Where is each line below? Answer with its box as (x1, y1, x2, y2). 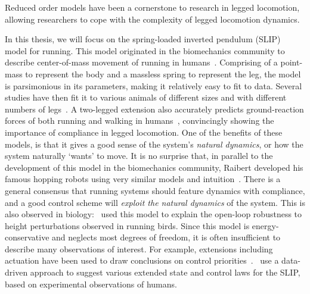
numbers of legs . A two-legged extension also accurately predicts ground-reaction (5, 102, 304, 115)
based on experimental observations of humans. (5, 277, 177, 290)
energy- (252, 219, 279, 232)
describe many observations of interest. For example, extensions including (5, 242, 273, 255)
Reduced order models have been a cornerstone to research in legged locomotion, (5, 1, 300, 13)
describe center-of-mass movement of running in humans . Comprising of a (5, 56, 278, 68)
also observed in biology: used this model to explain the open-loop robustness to (5, 208, 302, 220)
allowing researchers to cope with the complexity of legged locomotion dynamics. (5, 12, 300, 25)
